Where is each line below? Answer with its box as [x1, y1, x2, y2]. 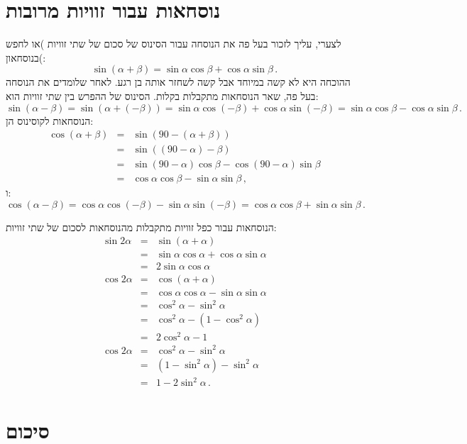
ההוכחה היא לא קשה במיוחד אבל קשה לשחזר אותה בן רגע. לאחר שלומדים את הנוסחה [6, 74, 351, 89]
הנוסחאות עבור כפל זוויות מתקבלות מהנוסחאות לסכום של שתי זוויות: [6, 219, 277, 234]
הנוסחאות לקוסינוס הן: [6, 113, 94, 128]
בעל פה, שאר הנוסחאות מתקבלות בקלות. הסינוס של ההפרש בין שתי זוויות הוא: [6, 88, 319, 103]
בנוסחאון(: [6, 50, 46, 65]
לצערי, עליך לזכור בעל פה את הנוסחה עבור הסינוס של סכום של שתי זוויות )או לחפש [6, 36, 341, 51]
